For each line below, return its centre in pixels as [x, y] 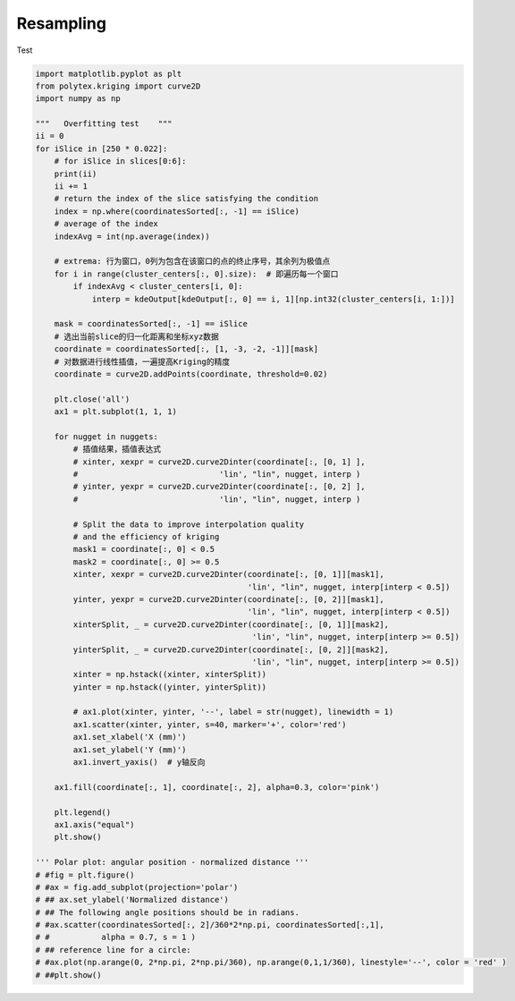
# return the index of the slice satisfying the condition [186, 199]
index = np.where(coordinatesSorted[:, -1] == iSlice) [177, 211]
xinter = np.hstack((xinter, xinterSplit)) [170, 674]
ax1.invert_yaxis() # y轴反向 [139, 762]
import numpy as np [78, 99]
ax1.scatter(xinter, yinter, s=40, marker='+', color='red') [210, 724]
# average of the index [106, 224]
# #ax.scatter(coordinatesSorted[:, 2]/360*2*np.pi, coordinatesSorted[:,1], [210, 925]
